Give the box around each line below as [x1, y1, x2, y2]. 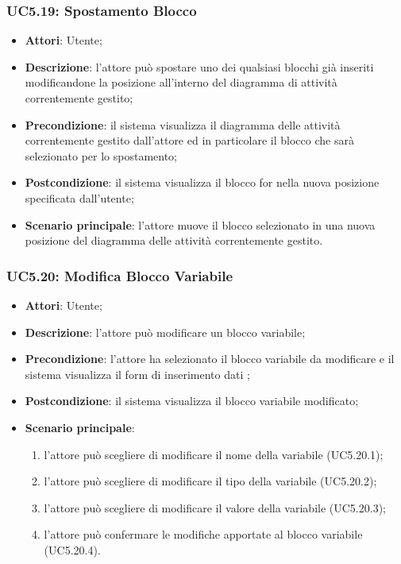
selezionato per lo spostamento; [25, 147, 177, 164]
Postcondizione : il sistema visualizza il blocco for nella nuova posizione [25, 174, 380, 191]
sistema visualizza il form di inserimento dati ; [25, 365, 250, 382]
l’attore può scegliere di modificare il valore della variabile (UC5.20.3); [44, 499, 386, 516]
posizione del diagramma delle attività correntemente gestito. [25, 232, 323, 249]
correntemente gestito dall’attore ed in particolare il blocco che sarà [25, 132, 354, 149]
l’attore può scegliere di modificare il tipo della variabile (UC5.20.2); [44, 473, 377, 489]
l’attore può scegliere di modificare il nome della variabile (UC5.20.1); [44, 446, 384, 462]
